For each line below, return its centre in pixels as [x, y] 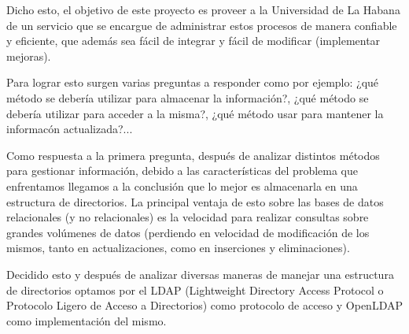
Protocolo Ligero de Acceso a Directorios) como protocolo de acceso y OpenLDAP [204, 305]
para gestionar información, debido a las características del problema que [182, 171]
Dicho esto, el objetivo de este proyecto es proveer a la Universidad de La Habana [203, 9]
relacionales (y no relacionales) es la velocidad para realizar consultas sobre [188, 217]
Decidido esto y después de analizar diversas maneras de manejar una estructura [200, 274]
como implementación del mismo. [87, 320]
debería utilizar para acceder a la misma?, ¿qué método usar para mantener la [195, 113]
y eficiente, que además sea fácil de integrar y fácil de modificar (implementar [193, 41]
